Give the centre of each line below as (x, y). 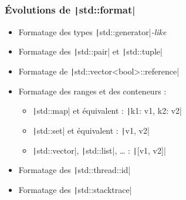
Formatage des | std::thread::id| (75, 170)
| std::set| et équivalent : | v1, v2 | (91, 130)
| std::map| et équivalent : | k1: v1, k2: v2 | (107, 111)
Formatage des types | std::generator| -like (92, 31)
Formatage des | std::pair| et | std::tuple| (90, 51)
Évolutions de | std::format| (70, 9)
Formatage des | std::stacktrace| (75, 189)
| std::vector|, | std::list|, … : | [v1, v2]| (99, 150)
